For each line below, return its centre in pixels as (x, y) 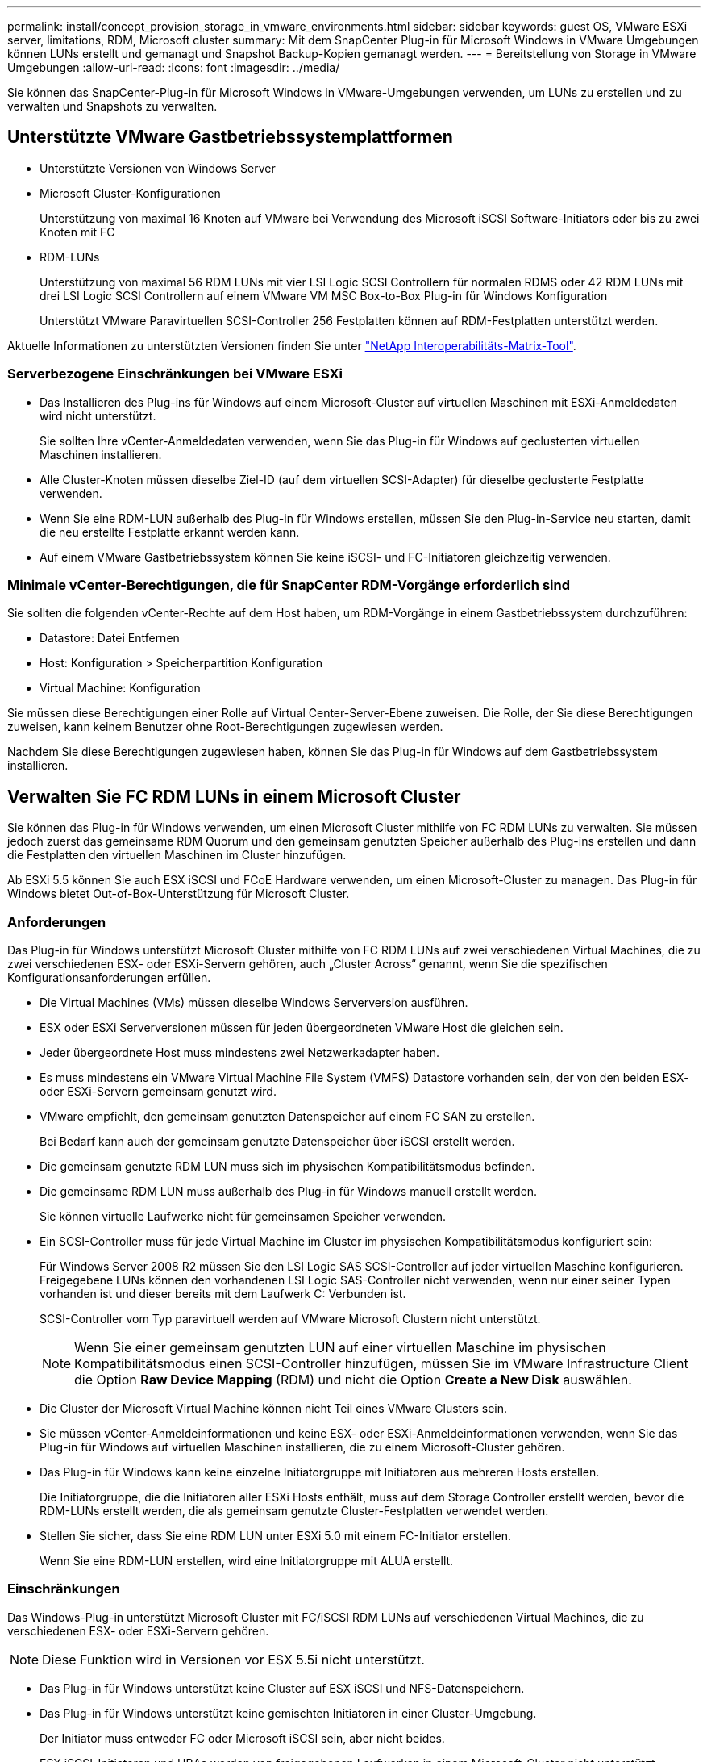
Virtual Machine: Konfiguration (120, 688)
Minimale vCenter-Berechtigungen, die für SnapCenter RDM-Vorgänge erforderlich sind (289, 585)
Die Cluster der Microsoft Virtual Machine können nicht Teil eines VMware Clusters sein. (274, 1408)
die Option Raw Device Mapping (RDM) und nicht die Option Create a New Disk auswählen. (353, 1379)
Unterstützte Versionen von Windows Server (158, 168)
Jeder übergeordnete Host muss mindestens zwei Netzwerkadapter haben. (239, 1052)
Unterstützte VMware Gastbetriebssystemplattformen (230, 137)
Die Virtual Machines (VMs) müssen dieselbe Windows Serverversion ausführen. (254, 1002)
